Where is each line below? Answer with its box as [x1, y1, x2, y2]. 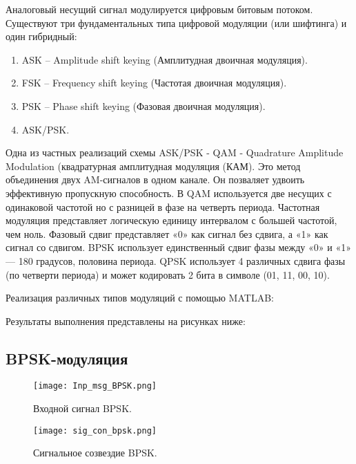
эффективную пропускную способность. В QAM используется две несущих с [6, 185, 332, 200]
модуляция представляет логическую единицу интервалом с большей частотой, [6, 213, 337, 228]
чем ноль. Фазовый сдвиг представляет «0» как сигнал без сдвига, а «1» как [6, 226, 328, 241]
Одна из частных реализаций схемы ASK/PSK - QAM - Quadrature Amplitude [6, 145, 344, 160]
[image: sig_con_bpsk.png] [33, 425, 157, 436]
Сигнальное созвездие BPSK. [33, 445, 157, 460]
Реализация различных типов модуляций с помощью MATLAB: [6, 290, 274, 305]
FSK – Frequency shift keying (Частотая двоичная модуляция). [21, 75, 287, 90]
